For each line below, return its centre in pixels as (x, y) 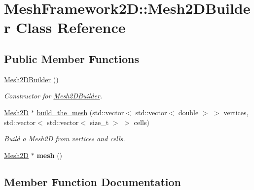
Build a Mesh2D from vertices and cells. (65, 139)
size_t (99, 122)
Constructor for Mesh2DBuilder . (53, 96)
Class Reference (71, 27)
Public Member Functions (72, 58)
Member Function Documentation (93, 181)
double (188, 112)
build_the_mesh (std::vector (80, 112)
